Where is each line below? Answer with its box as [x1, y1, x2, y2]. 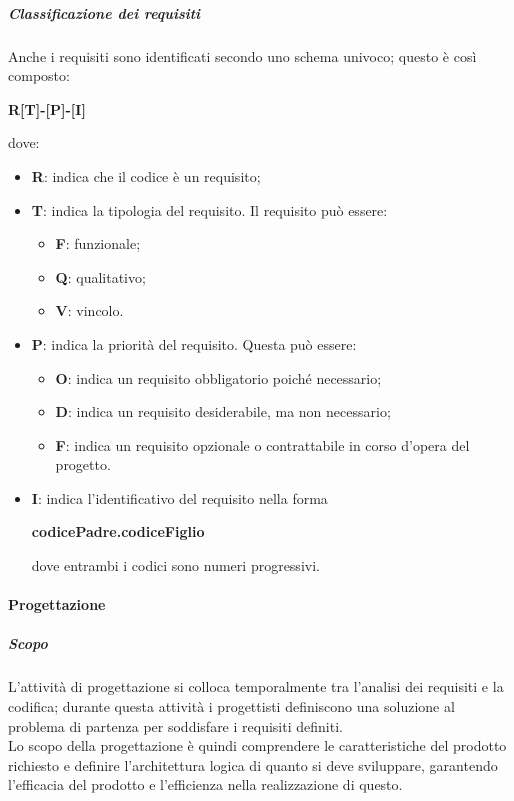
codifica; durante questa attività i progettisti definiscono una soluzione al [8, 696, 455, 716]
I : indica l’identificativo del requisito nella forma [31, 487, 328, 508]
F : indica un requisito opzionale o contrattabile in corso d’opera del [55, 434, 470, 455]
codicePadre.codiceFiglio [31, 521, 205, 542]
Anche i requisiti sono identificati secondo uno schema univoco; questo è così [8, 45, 477, 66]
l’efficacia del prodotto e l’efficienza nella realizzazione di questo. [8, 774, 403, 795]
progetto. [55, 454, 111, 475]
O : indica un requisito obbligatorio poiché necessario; [55, 367, 382, 388]
